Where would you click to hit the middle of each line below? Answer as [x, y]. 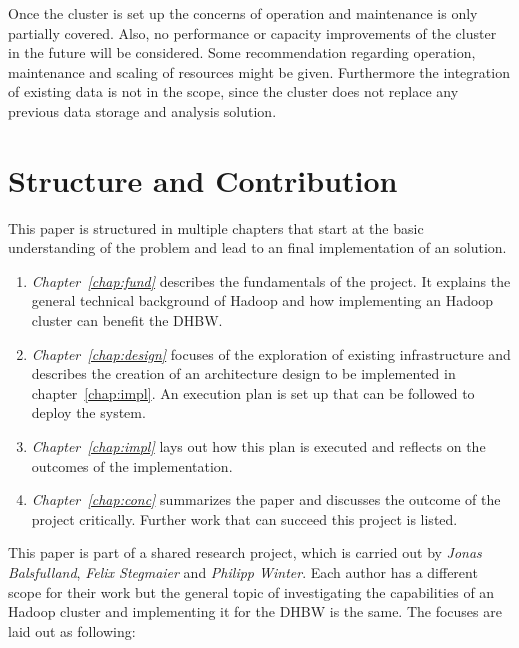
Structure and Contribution [203, 179]
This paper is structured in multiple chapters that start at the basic [216, 227]
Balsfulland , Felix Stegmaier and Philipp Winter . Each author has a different [243, 572]
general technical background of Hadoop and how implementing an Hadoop [262, 300]
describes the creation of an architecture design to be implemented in [243, 373]
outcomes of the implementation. [132, 465]
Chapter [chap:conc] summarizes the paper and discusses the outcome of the [266, 499]
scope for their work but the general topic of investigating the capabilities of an [251, 591]
